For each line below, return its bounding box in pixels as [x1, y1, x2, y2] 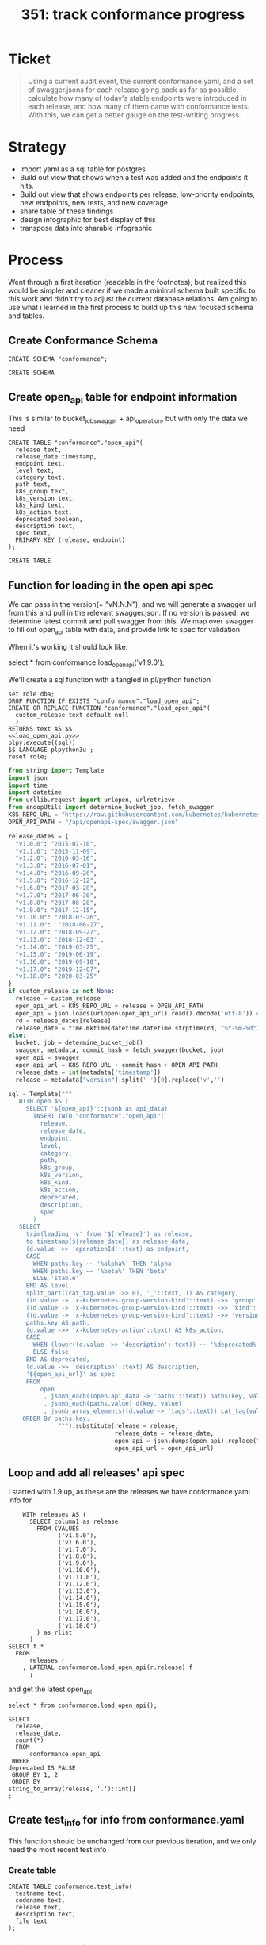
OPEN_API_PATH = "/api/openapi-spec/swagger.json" [8, 818, 179, 826]
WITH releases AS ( [22, 1511, 87, 1519]
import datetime [8, 788, 62, 796]
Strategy [8, 138, 67, 156]
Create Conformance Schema [8, 334, 158, 347]
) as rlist [36, 1629, 73, 1637]
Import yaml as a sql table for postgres [19, 164, 146, 174]
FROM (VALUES [36, 1525, 80, 1533]
